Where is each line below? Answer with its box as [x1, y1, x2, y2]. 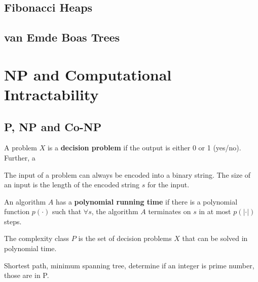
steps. [4, 216, 22, 226]
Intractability [4, 84, 99, 104]
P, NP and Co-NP [4, 118, 102, 134]
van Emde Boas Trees [4, 29, 120, 45]
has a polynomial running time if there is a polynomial [55, 196, 238, 207]
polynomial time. [4, 243, 57, 254]
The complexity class [4, 233, 69, 244]
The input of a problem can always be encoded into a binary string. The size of [4, 169, 251, 180]
